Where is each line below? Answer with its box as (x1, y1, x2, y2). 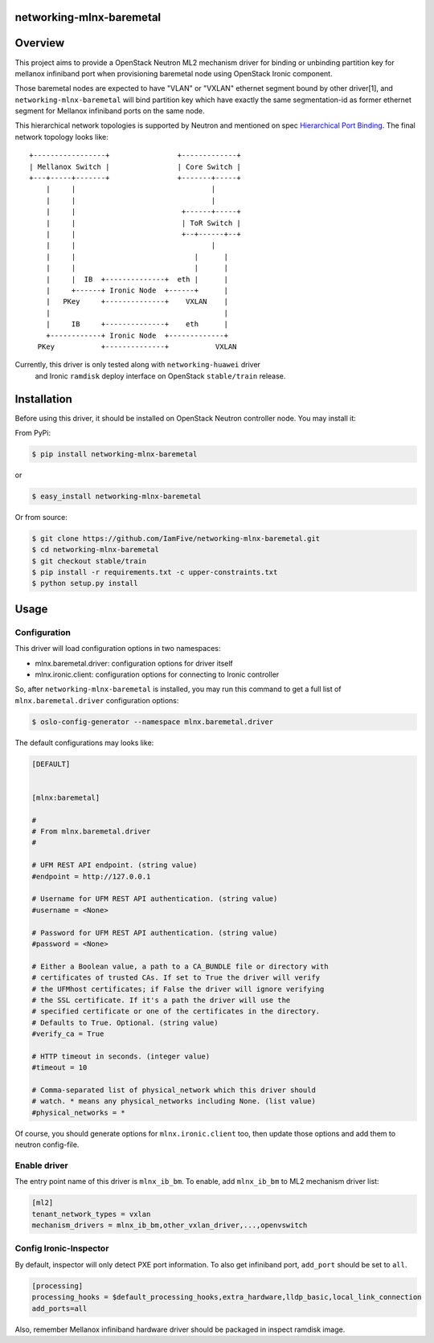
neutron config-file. (14, 1140, 80, 1149)
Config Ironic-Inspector (14, 1243, 109, 1254)
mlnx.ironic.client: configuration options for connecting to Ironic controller (35, 669, 280, 679)
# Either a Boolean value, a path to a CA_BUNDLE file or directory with (31, 961, 329, 971)
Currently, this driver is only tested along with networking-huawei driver (14, 360, 261, 370)
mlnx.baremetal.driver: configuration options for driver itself (35, 658, 233, 668)
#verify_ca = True (31, 1030, 104, 1038)
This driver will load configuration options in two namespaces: (14, 644, 221, 653)
